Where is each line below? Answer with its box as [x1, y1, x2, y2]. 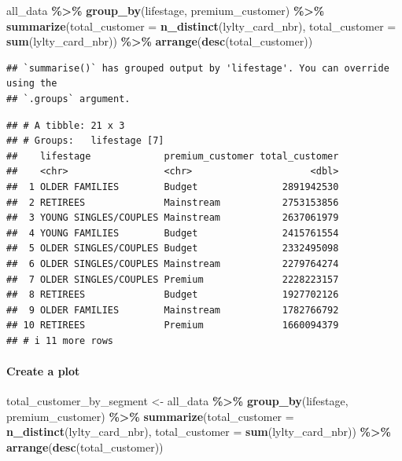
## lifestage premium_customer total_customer [6, 150, 339, 162]
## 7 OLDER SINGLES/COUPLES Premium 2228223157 [6, 273, 339, 285]
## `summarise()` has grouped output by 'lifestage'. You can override [6, 62, 389, 74]
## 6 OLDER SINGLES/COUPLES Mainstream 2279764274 [6, 258, 339, 269]
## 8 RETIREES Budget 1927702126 [6, 289, 339, 301]
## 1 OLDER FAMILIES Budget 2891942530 [6, 181, 339, 192]
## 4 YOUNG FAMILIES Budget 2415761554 [6, 227, 339, 239]
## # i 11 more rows [6, 335, 114, 346]
